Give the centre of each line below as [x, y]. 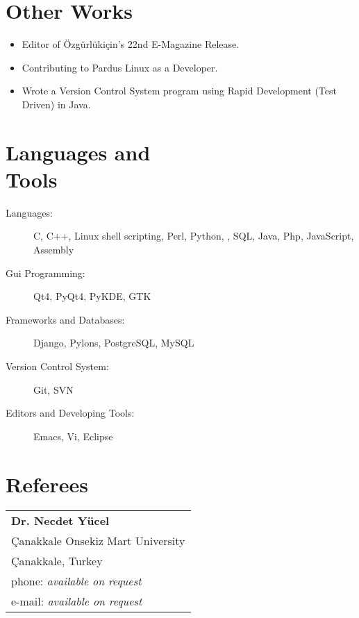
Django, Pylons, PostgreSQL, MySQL [114, 343]
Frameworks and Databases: [65, 319]
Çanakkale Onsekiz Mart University [98, 541]
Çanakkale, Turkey [57, 561]
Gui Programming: [45, 273]
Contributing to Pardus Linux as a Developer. [120, 67]
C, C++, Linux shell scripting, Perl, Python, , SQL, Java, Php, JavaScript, [194, 236]
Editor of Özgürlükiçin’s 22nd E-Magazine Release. [131, 44]
